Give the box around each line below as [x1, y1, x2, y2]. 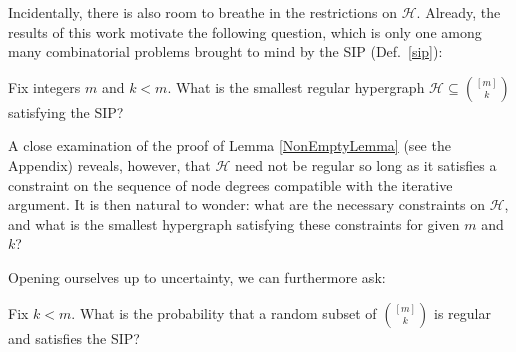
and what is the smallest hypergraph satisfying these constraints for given [8, 213, 460, 234]
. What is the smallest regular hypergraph [167, 76, 425, 97]
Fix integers [8, 76, 81, 97]
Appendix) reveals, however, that [8, 154, 211, 175]
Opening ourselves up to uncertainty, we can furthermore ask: [8, 266, 386, 287]
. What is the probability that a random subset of [71, 302, 377, 323]
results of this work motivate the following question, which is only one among [8, 21, 482, 42]
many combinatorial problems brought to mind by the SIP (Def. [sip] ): [8, 41, 443, 62]
